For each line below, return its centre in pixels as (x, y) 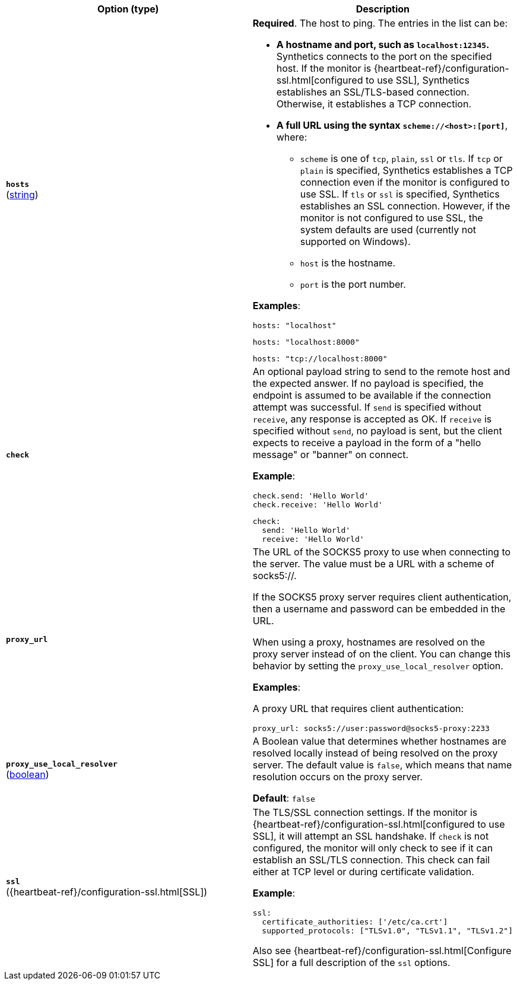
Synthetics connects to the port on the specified (384, 56)
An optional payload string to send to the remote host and (381, 371)
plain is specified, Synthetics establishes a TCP (406, 170)
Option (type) (128, 9)
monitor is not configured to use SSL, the (391, 218)
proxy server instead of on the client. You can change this (382, 654)
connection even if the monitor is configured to (405, 182)
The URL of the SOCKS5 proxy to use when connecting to (382, 552)
